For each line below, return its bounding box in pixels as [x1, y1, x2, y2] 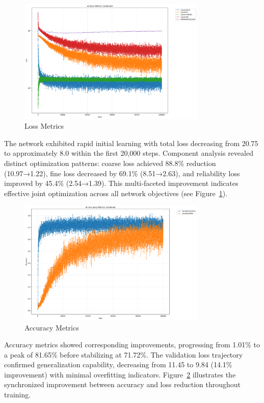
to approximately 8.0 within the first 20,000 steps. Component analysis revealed [4, 148, 253, 158]
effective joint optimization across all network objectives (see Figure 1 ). [4, 187, 228, 198]
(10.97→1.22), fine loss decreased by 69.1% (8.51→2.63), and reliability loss [4, 168, 240, 178]
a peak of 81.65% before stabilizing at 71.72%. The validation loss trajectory [4, 349, 243, 360]
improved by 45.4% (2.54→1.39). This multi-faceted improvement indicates [4, 178, 239, 188]
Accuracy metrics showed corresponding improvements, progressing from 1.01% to [4, 339, 260, 350]
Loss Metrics [24, 121, 64, 131]
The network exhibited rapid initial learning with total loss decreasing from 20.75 [4, 137, 258, 148]
